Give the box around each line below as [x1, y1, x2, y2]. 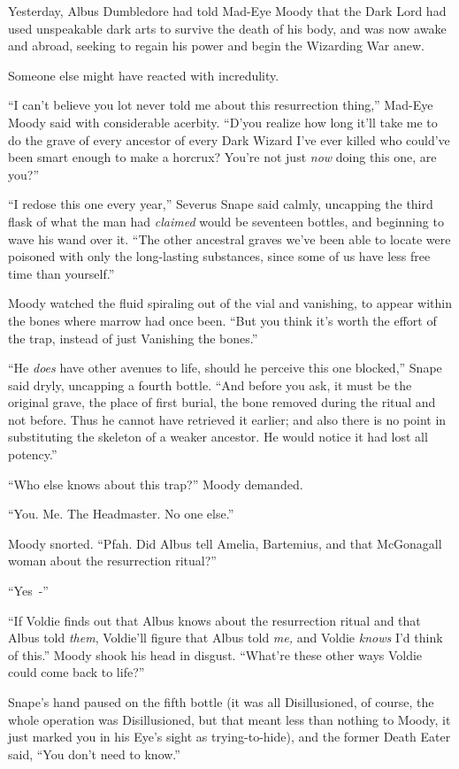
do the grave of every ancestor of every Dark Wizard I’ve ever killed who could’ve [8, 130, 450, 149]
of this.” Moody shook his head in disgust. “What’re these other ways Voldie [8, 645, 423, 664]
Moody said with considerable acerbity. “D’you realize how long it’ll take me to [8, 112, 438, 131]
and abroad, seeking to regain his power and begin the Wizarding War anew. [8, 36, 425, 55]
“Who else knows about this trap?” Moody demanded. [8, 474, 303, 493]
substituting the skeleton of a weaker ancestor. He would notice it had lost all [8, 427, 428, 446]
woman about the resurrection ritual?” [8, 551, 217, 570]
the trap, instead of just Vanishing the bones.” [8, 328, 258, 347]
